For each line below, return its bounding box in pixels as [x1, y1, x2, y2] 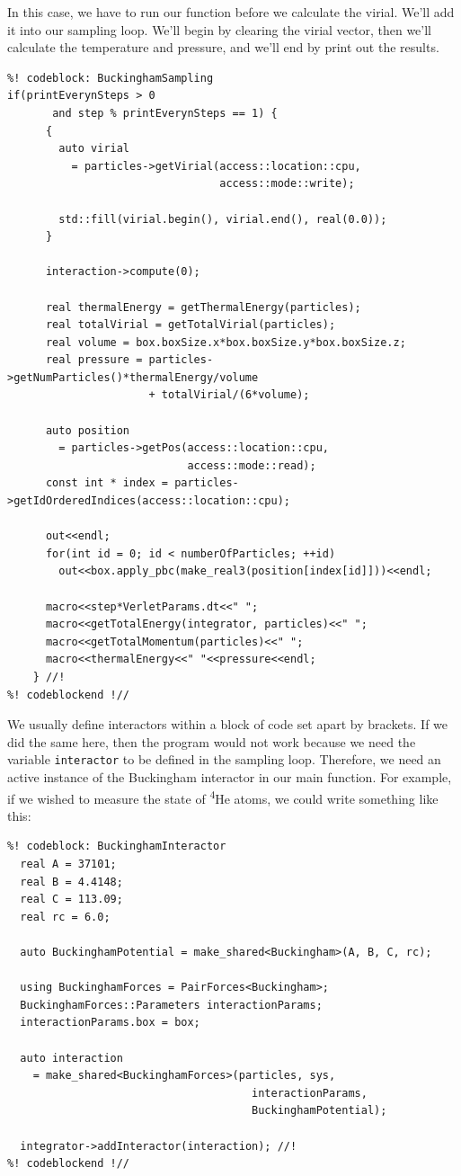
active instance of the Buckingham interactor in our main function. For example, [7, 768, 452, 786]
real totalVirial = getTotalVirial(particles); [45, 318, 336, 332]
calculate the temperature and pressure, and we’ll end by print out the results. [7, 38, 439, 57]
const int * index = [45, 477, 168, 490]
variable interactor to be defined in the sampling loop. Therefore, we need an [7, 750, 441, 769]
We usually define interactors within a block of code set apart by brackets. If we [7, 715, 448, 734]
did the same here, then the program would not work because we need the [7, 732, 416, 751]
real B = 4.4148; [20, 875, 123, 888]
